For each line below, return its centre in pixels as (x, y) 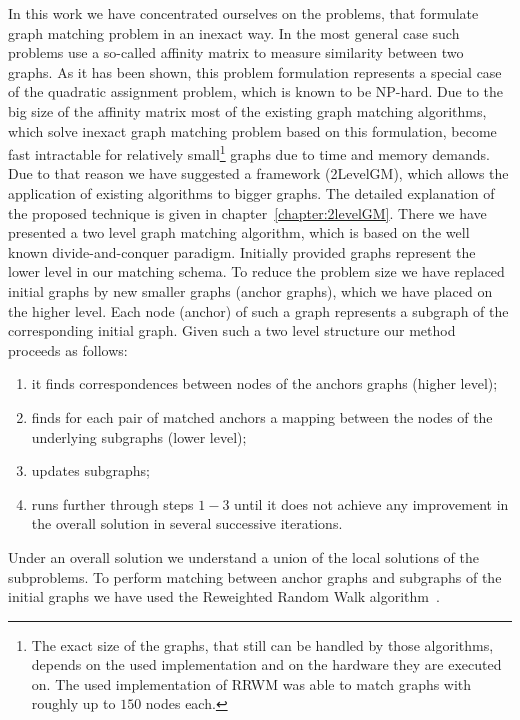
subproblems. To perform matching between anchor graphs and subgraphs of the (255, 576)
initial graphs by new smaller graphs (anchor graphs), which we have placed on (250, 290)
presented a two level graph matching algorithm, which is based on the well (239, 232)
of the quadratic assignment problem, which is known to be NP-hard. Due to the (256, 91)
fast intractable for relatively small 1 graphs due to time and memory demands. (249, 152)
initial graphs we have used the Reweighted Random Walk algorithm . (224, 596)
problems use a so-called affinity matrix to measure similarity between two (236, 52)
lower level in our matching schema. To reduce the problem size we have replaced (256, 271)
